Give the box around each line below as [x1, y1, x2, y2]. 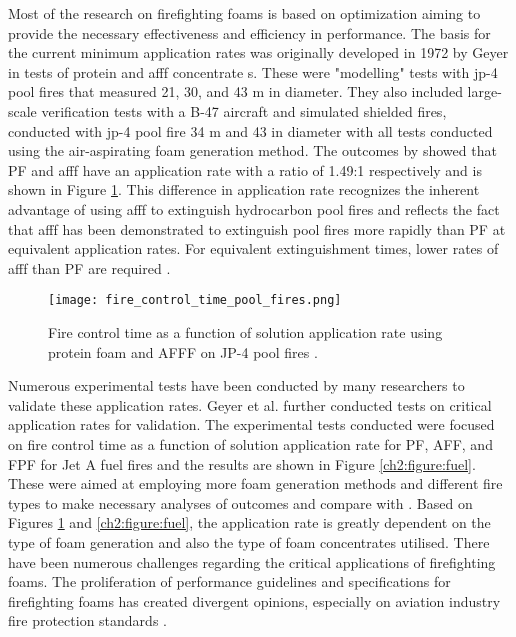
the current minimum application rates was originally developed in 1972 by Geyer [8, 42, 509, 63]
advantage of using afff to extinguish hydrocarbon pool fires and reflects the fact [8, 198, 500, 219]
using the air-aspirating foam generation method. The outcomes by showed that [8, 140, 497, 161]
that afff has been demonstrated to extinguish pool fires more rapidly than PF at [8, 218, 506, 239]
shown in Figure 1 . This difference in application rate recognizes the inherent [8, 179, 480, 200]
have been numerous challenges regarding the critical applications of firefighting [8, 551, 496, 572]
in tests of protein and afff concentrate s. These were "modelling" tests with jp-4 [8, 61, 498, 82]
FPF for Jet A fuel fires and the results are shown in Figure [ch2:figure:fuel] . [8, 453, 476, 474]
